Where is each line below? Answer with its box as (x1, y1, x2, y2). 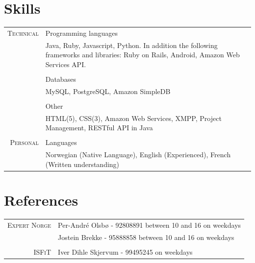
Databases (45, 74, 76, 84)
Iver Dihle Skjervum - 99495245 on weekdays (58, 246, 193, 257)
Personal (10, 137, 39, 147)
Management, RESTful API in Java (45, 122, 153, 133)
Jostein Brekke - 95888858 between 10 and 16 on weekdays (58, 232, 234, 242)
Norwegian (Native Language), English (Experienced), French (45, 149, 231, 160)
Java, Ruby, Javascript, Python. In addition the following (45, 40, 218, 50)
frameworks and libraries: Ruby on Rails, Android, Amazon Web (45, 49, 240, 60)
